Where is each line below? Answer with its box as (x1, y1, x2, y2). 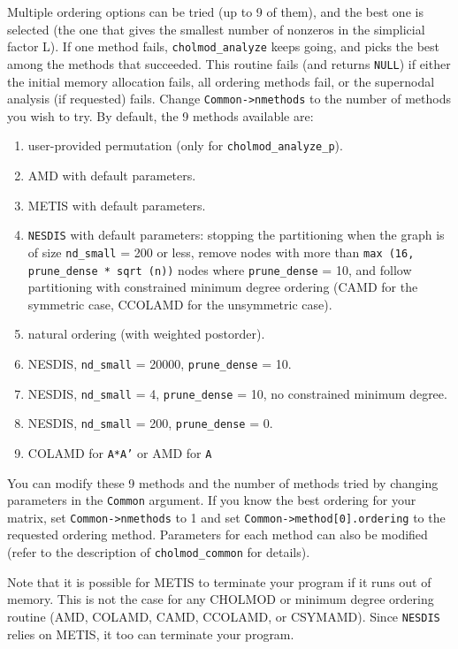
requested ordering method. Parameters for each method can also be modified (7, 525, 428, 544)
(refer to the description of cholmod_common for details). (7, 543, 310, 561)
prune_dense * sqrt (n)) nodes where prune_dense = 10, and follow (27, 260, 412, 279)
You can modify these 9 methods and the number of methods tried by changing (7, 473, 439, 492)
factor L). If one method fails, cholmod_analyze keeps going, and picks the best (7, 37, 440, 56)
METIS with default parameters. (27, 195, 206, 214)
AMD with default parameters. (27, 166, 196, 184)
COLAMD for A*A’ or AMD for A (27, 443, 212, 462)
